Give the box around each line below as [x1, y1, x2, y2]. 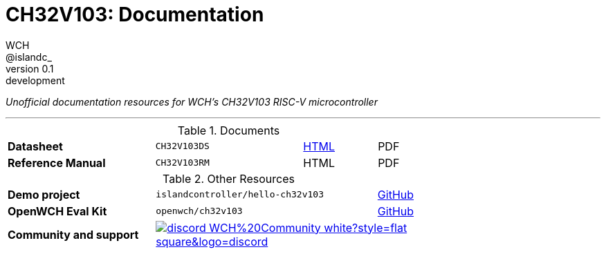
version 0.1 [6, 62, 54, 75]
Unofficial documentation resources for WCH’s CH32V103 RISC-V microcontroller [6, 95, 378, 108]
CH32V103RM [155, 157, 210, 168]
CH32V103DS [155, 141, 210, 152]
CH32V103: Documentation [6, 3, 264, 26]
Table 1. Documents [177, 123, 280, 137]
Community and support [8, 227, 139, 242]
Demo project [8, 187, 80, 202]
